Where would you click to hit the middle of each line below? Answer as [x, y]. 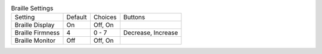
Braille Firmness [37, 33]
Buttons [134, 17]
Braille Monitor [35, 40]
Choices [105, 17]
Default [77, 17]
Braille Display [35, 25]
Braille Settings [32, 8]
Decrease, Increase [151, 33]
